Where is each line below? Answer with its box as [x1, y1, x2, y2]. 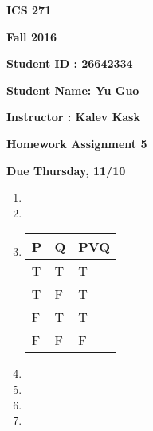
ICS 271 [6, 2, 52, 18]
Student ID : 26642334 [6, 55, 133, 72]
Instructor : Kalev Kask [6, 108, 140, 125]
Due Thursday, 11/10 [6, 162, 126, 178]
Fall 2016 [6, 28, 57, 45]
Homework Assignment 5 [6, 135, 147, 151]
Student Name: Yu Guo [6, 81, 139, 98]
